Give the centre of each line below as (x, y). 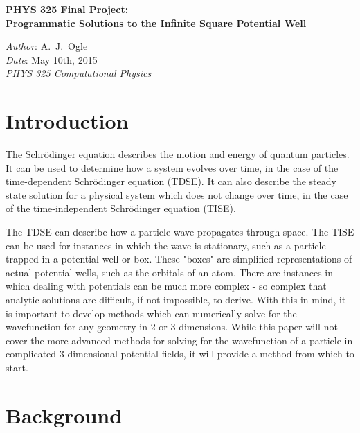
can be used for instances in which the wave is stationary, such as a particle (166, 245)
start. (17, 367)
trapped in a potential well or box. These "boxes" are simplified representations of (179, 259)
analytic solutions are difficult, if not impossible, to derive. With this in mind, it (176, 300)
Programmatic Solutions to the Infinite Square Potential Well (156, 23)
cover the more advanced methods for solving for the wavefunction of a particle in (179, 340)
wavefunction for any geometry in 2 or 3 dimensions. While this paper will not (172, 327)
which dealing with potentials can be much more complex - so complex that (166, 286)
